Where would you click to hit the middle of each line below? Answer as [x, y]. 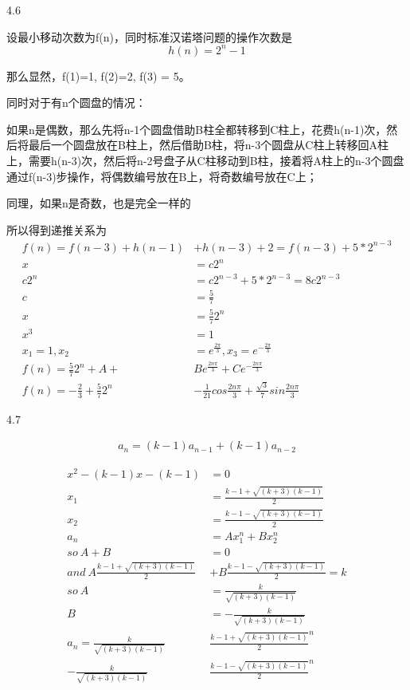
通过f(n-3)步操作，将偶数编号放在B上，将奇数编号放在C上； [162, 176]
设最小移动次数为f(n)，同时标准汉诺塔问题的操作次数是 [149, 36]
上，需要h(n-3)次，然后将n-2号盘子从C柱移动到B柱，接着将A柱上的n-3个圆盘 [205, 161]
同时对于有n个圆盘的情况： [76, 103]
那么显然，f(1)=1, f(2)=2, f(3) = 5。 [98, 75]
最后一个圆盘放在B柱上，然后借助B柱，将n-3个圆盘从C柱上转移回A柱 [208, 145]
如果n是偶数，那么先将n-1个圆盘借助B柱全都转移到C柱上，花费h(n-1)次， [197, 129]
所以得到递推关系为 [57, 229]
